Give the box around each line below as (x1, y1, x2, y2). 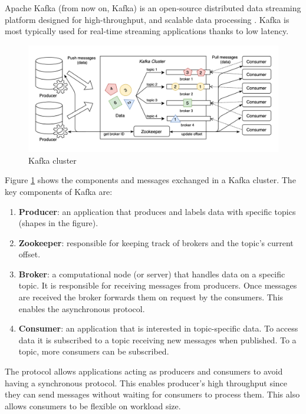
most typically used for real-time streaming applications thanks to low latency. (5, 25, 289, 37)
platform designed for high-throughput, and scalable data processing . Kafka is (5, 13, 289, 25)
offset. (18, 248, 41, 260)
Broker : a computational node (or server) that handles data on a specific (18, 267, 285, 280)
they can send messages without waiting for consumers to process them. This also (5, 388, 300, 400)
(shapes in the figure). (18, 217, 98, 229)
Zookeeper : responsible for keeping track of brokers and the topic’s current (18, 236, 294, 249)
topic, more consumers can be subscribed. (18, 345, 169, 357)
